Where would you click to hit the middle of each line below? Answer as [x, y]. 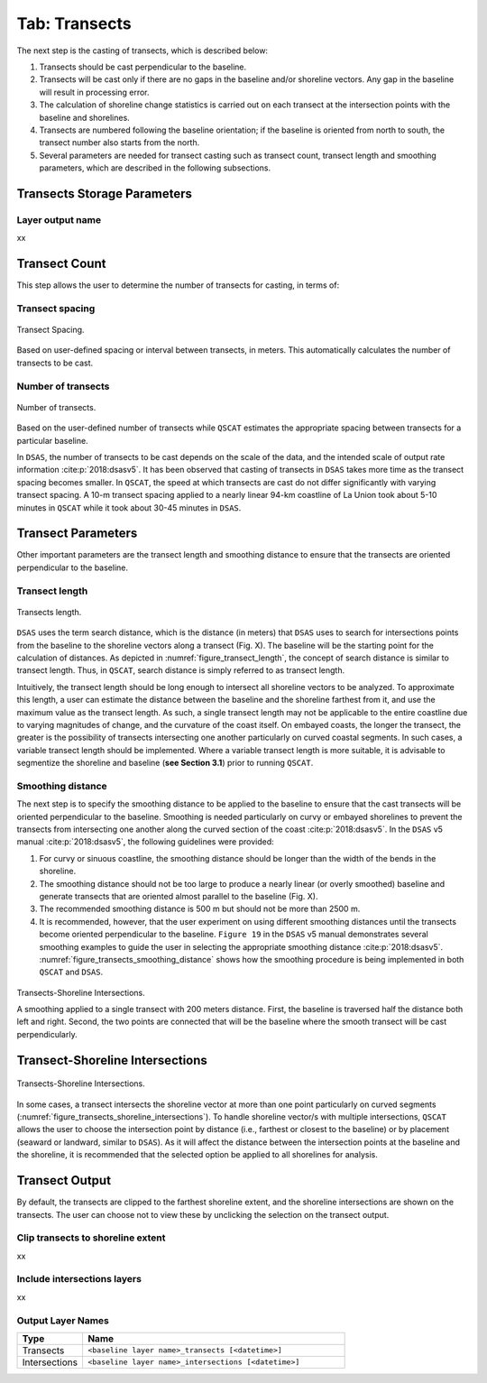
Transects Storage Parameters [105, 194]
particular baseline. [53, 440]
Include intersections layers [79, 1279]
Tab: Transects [74, 23]
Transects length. [49, 612]
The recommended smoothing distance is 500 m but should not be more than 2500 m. [200, 909]
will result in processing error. [94, 92]
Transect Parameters [77, 534]
